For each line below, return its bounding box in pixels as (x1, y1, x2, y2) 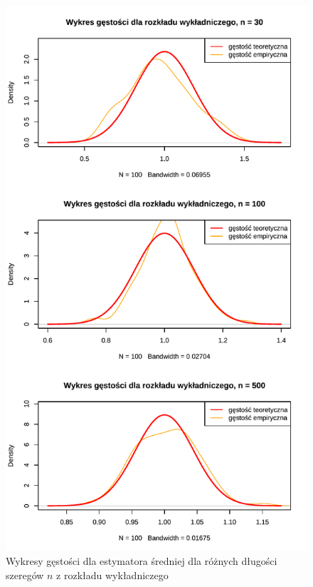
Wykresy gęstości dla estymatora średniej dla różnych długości (6, 553, 277, 568)
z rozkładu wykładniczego (56, 567, 169, 582)
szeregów (6, 567, 44, 582)
